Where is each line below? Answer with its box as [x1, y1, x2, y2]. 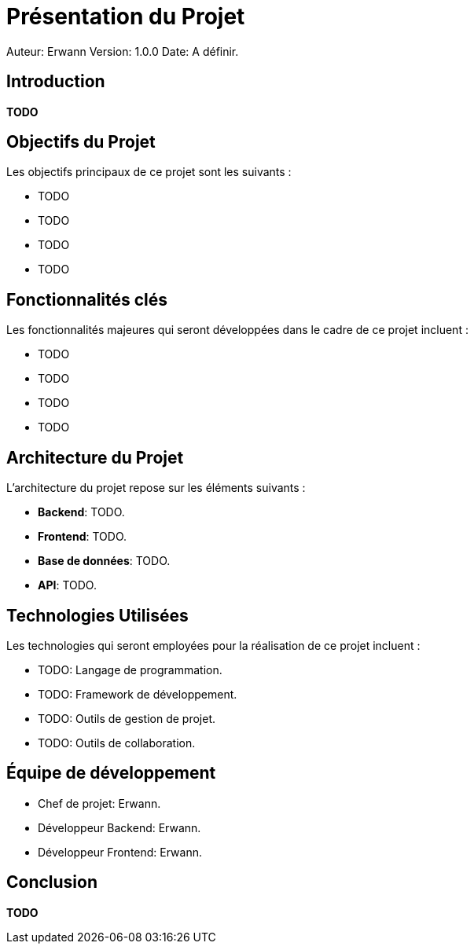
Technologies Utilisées [6, 605, 189, 625]
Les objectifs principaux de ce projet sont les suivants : [6, 165, 292, 179]
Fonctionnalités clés [6, 289, 168, 310]
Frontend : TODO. [38, 530, 127, 544]
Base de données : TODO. [38, 554, 171, 568]
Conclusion [6, 872, 98, 893]
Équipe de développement [6, 763, 216, 783]
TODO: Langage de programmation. [38, 662, 222, 677]
